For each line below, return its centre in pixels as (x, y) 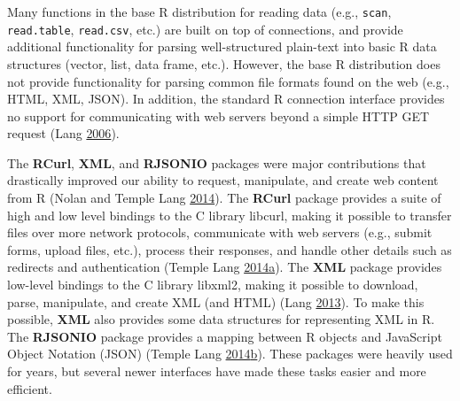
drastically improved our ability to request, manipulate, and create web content (223, 180)
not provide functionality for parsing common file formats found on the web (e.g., (228, 81)
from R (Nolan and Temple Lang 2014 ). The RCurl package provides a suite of (224, 198)
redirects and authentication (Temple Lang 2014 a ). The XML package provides (225, 267)
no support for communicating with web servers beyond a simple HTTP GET (218, 116)
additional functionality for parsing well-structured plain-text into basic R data (222, 46)
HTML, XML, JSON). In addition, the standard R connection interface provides (226, 99)
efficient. (30, 388)
